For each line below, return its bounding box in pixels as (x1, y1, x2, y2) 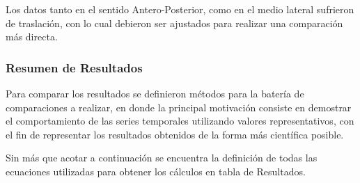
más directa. (6, 29, 58, 44)
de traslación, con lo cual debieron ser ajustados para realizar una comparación (6, 15, 343, 30)
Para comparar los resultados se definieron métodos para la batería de (6, 86, 304, 100)
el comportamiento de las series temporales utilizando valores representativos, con (6, 113, 354, 128)
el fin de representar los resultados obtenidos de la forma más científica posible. (6, 127, 344, 141)
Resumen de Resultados (6, 58, 143, 76)
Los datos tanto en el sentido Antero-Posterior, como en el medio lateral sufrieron (6, 2, 354, 16)
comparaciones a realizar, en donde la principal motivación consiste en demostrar (6, 100, 352, 114)
